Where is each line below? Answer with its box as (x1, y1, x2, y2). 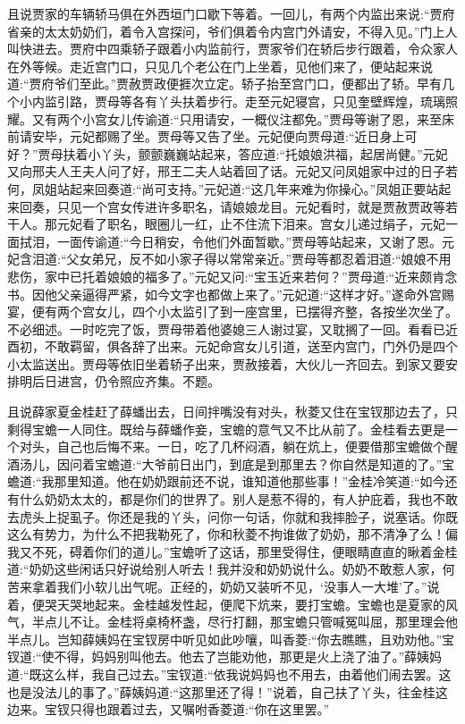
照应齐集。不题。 (119, 372, 220, 391)
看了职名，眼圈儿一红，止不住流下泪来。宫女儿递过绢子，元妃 (81, 215, 445, 233)
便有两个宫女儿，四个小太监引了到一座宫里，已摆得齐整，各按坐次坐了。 (31, 302, 458, 321)
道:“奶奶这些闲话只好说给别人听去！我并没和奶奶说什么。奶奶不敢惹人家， (7, 560, 443, 578)
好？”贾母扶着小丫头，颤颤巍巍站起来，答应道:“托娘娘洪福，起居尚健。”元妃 (7, 144, 448, 163)
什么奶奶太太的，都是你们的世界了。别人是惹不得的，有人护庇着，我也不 (19, 490, 445, 509)
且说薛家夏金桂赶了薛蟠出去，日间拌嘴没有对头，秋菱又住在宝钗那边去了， (7, 402, 445, 421)
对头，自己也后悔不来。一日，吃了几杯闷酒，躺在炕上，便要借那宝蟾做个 (19, 437, 445, 456)
